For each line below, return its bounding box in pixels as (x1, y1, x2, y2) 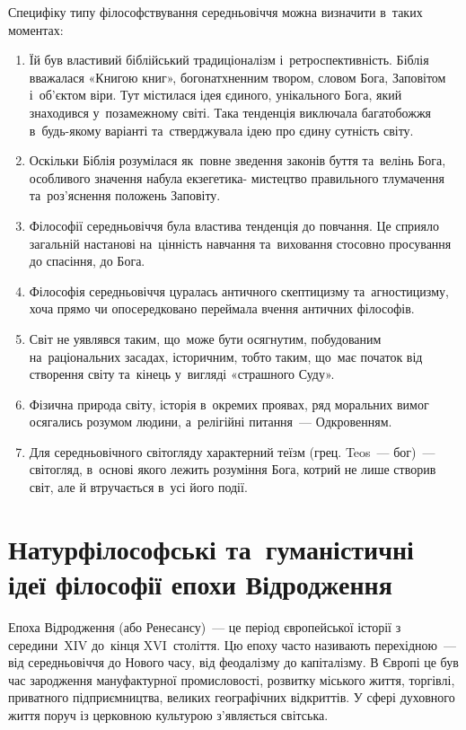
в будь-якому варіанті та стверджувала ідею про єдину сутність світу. (29, 120, 414, 139)
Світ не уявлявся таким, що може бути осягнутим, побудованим (29, 329, 382, 347)
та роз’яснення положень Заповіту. (29, 186, 221, 205)
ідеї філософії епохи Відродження (8, 566, 392, 602)
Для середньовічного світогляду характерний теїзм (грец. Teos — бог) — (29, 442, 435, 461)
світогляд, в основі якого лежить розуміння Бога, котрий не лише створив (29, 460, 436, 479)
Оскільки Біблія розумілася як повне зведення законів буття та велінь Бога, (29, 151, 446, 170)
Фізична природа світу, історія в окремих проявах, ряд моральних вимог (29, 394, 429, 413)
